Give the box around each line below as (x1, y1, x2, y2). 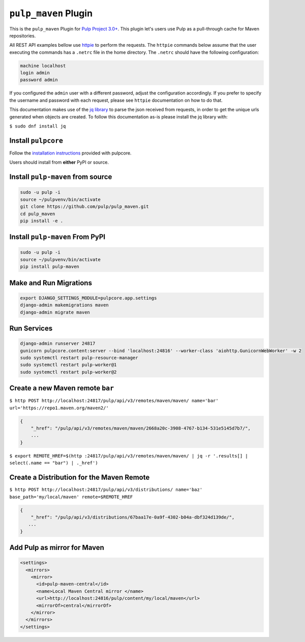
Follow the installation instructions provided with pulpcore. (9, 150, 132, 156)
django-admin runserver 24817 (20, 341, 96, 347)
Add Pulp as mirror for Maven (9, 543, 104, 552)
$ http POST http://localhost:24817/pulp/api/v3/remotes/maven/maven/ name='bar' (9, 398, 219, 404)
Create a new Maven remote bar (9, 384, 114, 392)
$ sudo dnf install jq (9, 124, 66, 129)
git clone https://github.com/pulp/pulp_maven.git (20, 204, 149, 209)
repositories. (9, 33, 36, 39)
